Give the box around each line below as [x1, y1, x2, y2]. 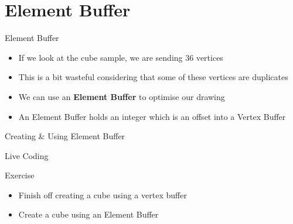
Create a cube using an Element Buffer [18, 208, 159, 220]
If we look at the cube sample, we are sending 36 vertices [18, 51, 223, 63]
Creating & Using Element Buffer [5, 130, 125, 142]
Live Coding [5, 149, 49, 161]
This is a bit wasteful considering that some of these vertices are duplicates [18, 71, 288, 83]
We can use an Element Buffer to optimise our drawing [18, 90, 225, 102]
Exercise [5, 169, 35, 181]
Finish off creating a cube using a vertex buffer [18, 188, 187, 201]
